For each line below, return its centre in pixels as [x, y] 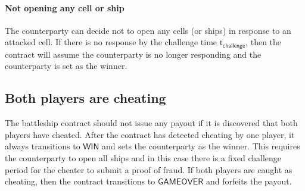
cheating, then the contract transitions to [80, 181]
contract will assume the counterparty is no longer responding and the [133, 54]
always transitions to [43, 146]
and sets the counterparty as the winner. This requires [201, 146]
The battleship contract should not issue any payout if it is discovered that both [151, 123]
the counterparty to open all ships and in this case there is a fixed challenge [143, 158]
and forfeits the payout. [249, 181]
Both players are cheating [85, 98]
